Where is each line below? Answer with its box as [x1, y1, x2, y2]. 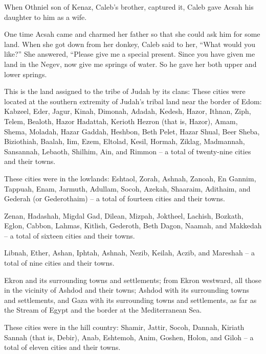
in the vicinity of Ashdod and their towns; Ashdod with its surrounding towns [4, 285, 249, 295]
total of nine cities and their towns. [4, 257, 115, 268]
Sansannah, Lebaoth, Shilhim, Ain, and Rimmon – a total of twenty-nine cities [4, 146, 251, 156]
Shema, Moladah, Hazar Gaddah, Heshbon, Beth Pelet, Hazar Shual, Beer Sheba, [4, 126, 260, 136]
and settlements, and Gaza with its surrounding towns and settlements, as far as [4, 294, 257, 305]
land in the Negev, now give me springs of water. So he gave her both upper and [4, 58, 257, 69]
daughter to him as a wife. [4, 11, 87, 22]
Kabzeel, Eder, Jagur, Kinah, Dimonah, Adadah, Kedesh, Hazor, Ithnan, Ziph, [4, 106, 251, 116]
